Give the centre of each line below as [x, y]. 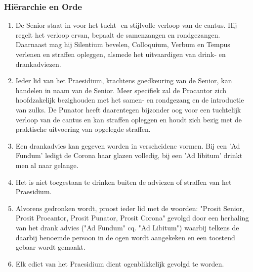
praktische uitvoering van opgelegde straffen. [83, 129]
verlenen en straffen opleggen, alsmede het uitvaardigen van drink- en [121, 54]
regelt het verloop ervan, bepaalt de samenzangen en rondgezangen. [118, 34]
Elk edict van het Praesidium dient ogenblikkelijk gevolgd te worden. [120, 263]
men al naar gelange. [47, 165]
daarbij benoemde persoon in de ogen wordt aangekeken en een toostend [125, 237]
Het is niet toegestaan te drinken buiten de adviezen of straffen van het [124, 182]
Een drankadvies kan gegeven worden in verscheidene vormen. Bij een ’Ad [128, 145]
